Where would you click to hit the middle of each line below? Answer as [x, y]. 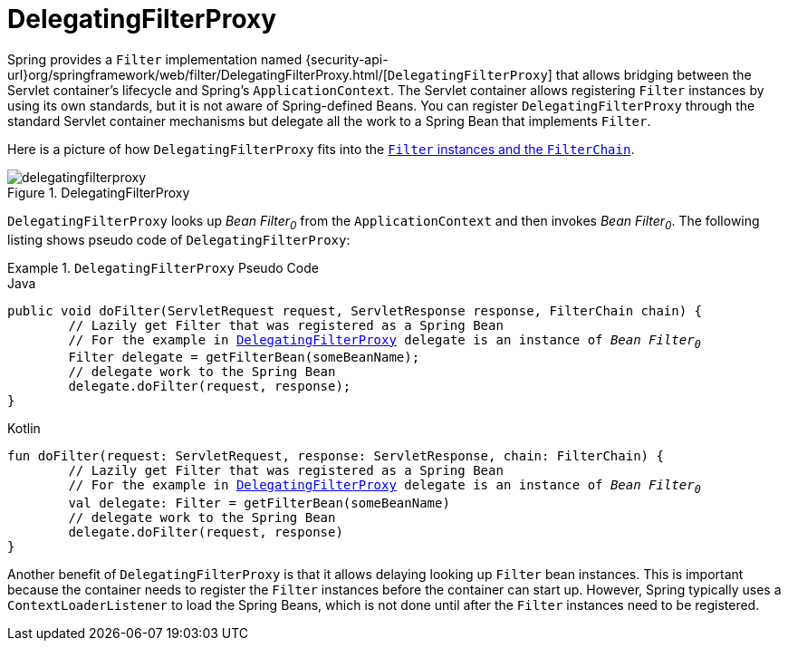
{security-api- [347, 59]
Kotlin [24, 429]
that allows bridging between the [653, 74]
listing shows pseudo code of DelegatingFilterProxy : [179, 239]
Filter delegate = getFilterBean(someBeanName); [244, 358]
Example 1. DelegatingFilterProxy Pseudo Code [163, 267]
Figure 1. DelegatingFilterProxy [99, 192]
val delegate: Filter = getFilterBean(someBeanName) [259, 503]
